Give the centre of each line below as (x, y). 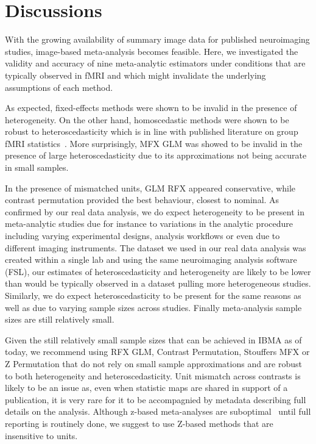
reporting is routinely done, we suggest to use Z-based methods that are (139, 423)
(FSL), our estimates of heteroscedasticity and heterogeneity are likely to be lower (158, 271)
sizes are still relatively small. (60, 319)
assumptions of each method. (59, 87)
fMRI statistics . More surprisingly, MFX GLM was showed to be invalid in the (154, 143)
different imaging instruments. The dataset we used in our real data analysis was (156, 247)
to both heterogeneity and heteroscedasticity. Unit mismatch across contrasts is (153, 375)
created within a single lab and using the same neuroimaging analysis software (151, 260)
